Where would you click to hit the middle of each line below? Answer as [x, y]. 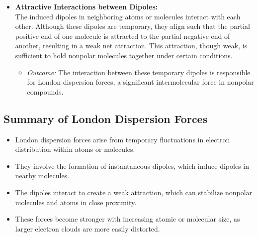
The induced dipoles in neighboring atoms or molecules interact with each [128, 16]
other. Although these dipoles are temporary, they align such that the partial [132, 26]
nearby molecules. [42, 176]
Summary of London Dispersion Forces [106, 118]
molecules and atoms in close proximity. [76, 202]
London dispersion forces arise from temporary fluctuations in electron [123, 139]
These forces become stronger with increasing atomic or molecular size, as [128, 219]
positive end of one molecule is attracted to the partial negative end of [123, 36]
